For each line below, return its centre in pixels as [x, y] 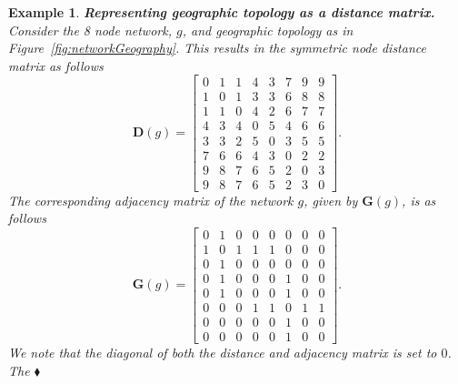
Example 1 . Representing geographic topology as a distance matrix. [222, 12]
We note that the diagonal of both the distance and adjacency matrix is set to [223, 353]
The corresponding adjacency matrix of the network [151, 200]
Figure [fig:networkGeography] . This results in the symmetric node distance [217, 48]
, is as [419, 200]
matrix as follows [56, 65]
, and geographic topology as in [268, 30]
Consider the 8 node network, [90, 30]
